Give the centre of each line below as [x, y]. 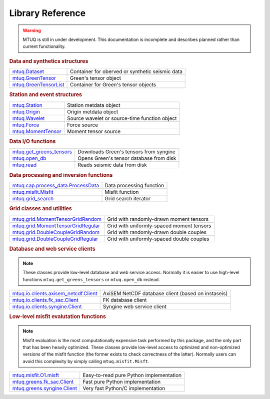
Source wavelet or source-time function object [122, 118]
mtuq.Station [27, 105]
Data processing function [134, 185]
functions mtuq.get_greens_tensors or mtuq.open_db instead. [91, 279]
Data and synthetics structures [49, 61]
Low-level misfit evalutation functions [57, 317]
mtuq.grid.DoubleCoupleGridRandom [56, 232]
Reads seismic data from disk [112, 165]
